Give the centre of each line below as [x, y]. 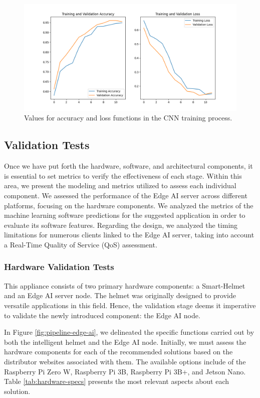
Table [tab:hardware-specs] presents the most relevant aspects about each [117, 381]
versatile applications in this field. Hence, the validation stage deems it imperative [130, 305]
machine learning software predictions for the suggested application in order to [125, 215]
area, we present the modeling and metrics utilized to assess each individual [120, 185]
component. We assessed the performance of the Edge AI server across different [126, 195]
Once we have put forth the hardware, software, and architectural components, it [128, 166]
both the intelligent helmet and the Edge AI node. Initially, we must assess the [125, 342]
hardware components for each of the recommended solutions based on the [118, 352]
